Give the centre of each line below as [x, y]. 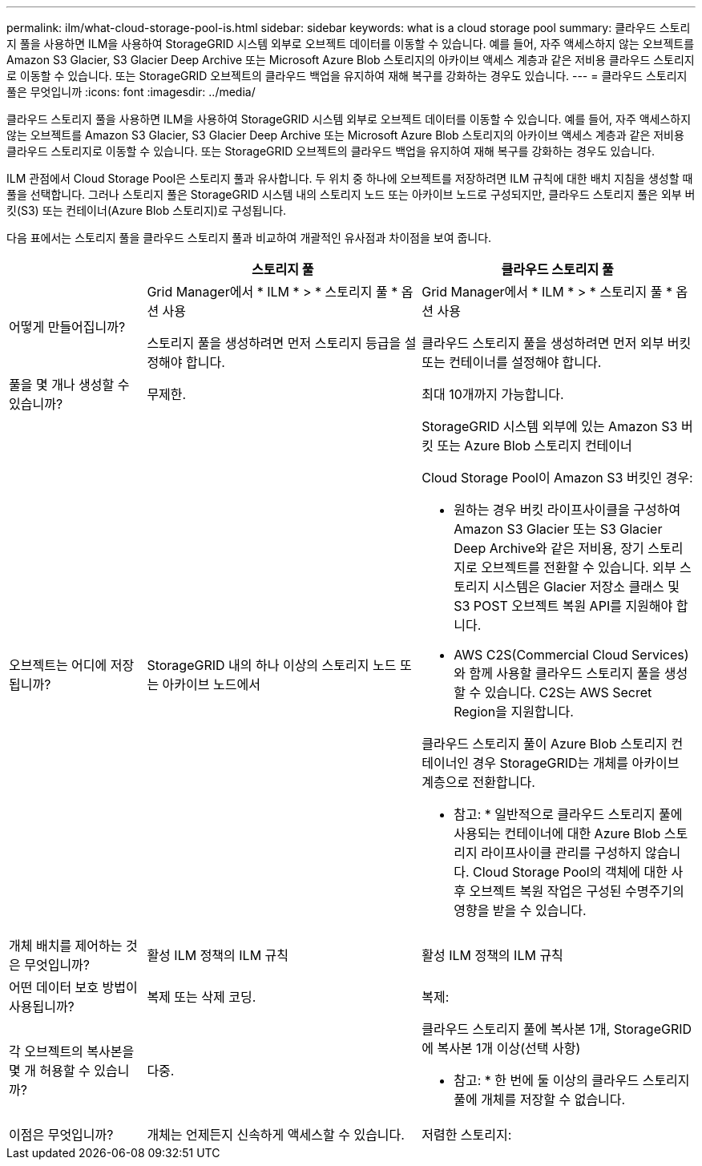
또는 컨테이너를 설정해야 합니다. [512, 362]
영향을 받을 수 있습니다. [520, 910]
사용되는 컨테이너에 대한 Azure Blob [557, 833]
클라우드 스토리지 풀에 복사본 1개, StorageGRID [557, 1029]
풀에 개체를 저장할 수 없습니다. [540, 1099]
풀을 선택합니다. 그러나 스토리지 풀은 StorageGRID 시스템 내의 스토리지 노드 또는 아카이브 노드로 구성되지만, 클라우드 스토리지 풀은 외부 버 [351, 194]
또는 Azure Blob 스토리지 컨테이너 [535, 446]
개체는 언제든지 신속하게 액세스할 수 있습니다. [276, 1135]
